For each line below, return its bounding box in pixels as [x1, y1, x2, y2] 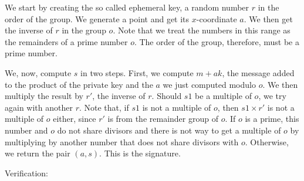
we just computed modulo [163, 78, 256, 90]
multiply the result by [5, 90, 83, 102]
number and [5, 124, 48, 136]
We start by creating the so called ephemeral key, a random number [5, 1, 249, 13]
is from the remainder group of [107, 112, 218, 125]
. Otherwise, [245, 135, 289, 148]
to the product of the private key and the [5, 78, 153, 90]
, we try [258, 90, 286, 102]
